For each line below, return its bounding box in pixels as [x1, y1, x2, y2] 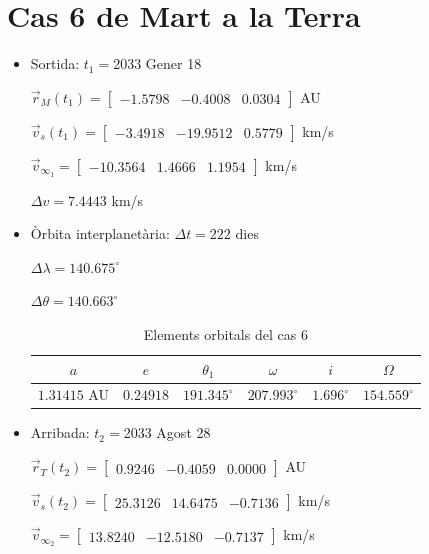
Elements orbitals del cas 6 [143, 323, 308, 344]
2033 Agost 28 [123, 422, 211, 443]
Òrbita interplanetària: [30, 223, 170, 244]
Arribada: [30, 422, 90, 443]
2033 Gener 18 [113, 53, 202, 74]
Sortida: [30, 53, 80, 74]
